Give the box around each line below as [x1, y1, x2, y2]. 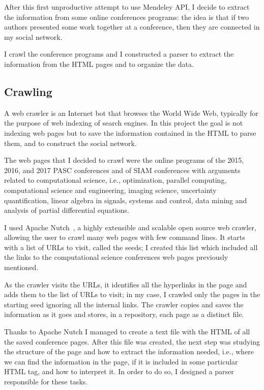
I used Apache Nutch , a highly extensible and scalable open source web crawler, [4, 222, 256, 232]
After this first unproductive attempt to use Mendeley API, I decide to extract [4, 2, 250, 12]
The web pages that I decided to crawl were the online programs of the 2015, [4, 155, 244, 165]
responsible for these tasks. [4, 376, 88, 387]
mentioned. [4, 262, 39, 273]
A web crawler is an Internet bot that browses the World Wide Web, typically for [4, 107, 258, 118]
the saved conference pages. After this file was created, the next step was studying [4, 336, 260, 347]
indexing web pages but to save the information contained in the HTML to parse [4, 127, 256, 138]
